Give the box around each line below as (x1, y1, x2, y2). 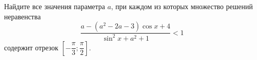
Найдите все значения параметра (4, 1, 105, 11)
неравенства (4, 11, 41, 21)
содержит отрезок (4, 42, 58, 52)
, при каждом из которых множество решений (111, 1, 253, 11)
